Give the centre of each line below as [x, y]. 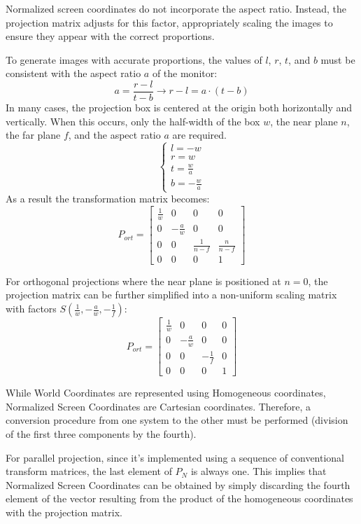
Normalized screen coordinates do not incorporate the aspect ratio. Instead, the [176, 8]
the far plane [33, 135]
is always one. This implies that [259, 471]
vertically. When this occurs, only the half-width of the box [133, 121]
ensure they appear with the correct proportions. [110, 36]
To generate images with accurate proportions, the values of [134, 59]
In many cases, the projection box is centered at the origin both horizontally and [179, 108]
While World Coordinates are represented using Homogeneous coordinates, [166, 393]
